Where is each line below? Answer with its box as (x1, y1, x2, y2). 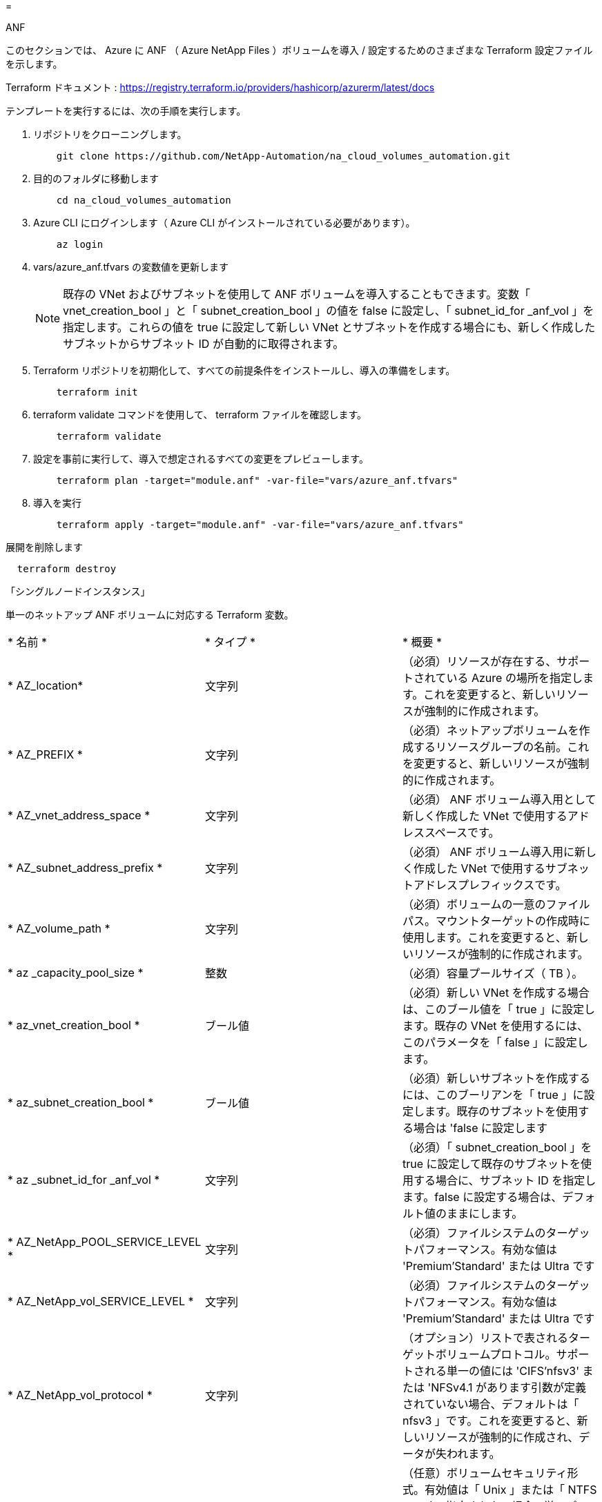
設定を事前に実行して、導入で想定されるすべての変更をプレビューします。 (33, 453, 369, 465)
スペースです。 (424, 826, 500, 839)
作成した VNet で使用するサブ (413, 861, 567, 875)
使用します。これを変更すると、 (402, 930, 567, 944)
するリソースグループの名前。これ (413, 740, 590, 754)
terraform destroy (17, 563, 117, 574)
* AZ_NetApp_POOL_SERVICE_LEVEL (8, 1235, 202, 1249)
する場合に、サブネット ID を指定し (413, 1173, 596, 1187)
